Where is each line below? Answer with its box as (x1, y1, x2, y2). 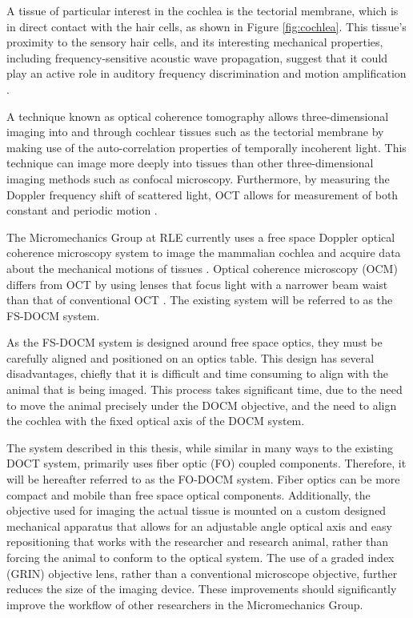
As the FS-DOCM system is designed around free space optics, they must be (6, 334, 383, 351)
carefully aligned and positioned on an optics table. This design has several (6, 349, 375, 366)
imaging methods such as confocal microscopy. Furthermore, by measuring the (6, 170, 390, 187)
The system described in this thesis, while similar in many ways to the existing (6, 439, 393, 455)
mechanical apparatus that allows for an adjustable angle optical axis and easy (6, 517, 392, 534)
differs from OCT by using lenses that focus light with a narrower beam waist (6, 275, 388, 292)
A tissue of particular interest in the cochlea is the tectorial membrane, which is (6, 2, 399, 18)
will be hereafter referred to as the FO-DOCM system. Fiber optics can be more (6, 471, 400, 488)
